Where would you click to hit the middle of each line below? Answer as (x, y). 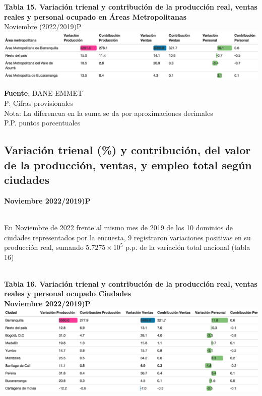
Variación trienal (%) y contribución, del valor (127, 150)
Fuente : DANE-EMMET (44, 93)
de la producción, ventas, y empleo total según (128, 164)
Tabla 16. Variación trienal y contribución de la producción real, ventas (131, 283)
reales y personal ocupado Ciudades (68, 293)
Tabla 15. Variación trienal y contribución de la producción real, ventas (131, 7)
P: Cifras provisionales (39, 103)
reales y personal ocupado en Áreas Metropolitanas (95, 16)
